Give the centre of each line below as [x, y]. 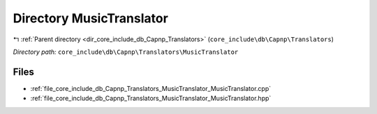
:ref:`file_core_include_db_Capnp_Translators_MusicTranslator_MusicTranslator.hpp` [151, 99]
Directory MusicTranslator [91, 18]
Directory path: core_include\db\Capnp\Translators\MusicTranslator [126, 52]
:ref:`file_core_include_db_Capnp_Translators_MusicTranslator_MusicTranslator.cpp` [151, 88]
